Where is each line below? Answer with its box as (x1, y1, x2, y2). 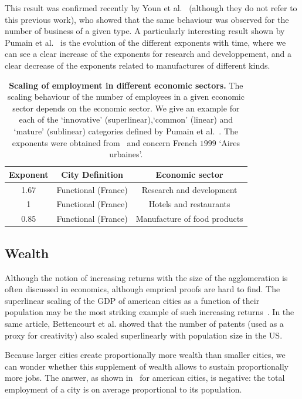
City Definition (61, 168, 123, 180)
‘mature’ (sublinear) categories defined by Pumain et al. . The (13, 124, 238, 137)
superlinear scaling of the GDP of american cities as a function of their (5, 294, 260, 306)
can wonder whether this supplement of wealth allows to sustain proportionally (5, 360, 289, 372)
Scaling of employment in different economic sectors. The (9, 79, 243, 91)
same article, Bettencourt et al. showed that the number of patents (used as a (5, 317, 284, 329)
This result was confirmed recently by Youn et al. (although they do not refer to (5, 2, 297, 13)
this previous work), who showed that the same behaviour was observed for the (5, 13, 289, 25)
